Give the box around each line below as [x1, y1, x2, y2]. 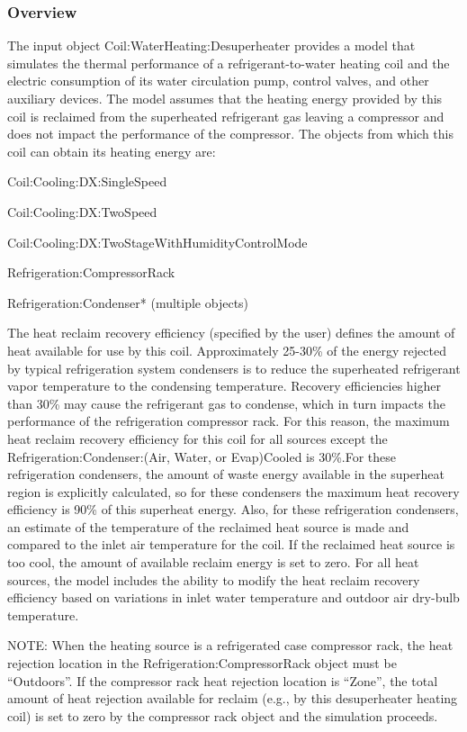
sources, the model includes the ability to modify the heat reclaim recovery [7, 570, 420, 589]
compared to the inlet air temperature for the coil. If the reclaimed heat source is [7, 535, 455, 554]
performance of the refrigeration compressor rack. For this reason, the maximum [7, 411, 450, 430]
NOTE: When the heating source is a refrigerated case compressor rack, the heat [7, 636, 454, 655]
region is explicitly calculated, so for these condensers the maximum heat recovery [7, 482, 460, 501]
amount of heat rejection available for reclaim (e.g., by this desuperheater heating [7, 689, 458, 708]
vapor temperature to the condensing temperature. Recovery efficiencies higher [7, 376, 442, 395]
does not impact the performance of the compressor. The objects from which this [7, 124, 454, 143]
